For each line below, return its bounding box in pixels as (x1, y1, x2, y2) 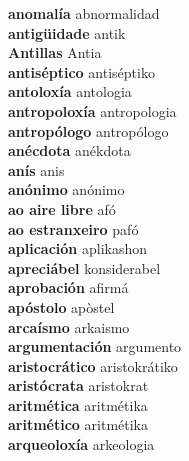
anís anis (8, 159, 65, 180)
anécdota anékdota (8, 140, 131, 161)
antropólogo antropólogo (8, 120, 169, 141)
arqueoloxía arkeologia (8, 434, 155, 455)
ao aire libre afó (8, 198, 116, 219)
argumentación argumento (8, 336, 182, 357)
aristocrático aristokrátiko (8, 355, 178, 376)
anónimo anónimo (8, 179, 125, 200)
